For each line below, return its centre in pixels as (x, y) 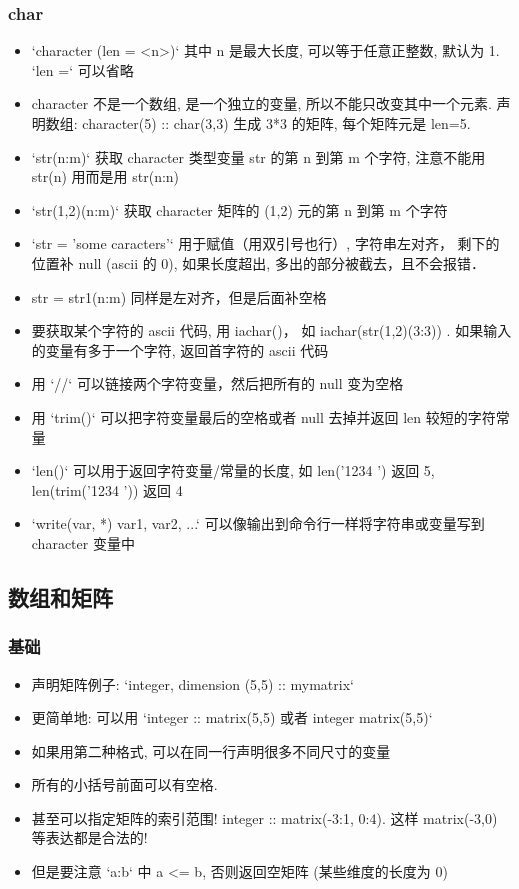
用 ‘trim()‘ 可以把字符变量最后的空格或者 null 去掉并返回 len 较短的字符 (263, 416)
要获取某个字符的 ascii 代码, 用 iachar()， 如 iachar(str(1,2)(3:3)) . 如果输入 (271, 330)
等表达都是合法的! (89, 837)
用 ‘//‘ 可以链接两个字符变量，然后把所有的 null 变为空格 (217, 383)
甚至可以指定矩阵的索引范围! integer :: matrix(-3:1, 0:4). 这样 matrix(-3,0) (264, 817)
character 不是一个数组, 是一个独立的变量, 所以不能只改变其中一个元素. (261, 103)
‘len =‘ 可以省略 (82, 69)
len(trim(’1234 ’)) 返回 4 (107, 489)
